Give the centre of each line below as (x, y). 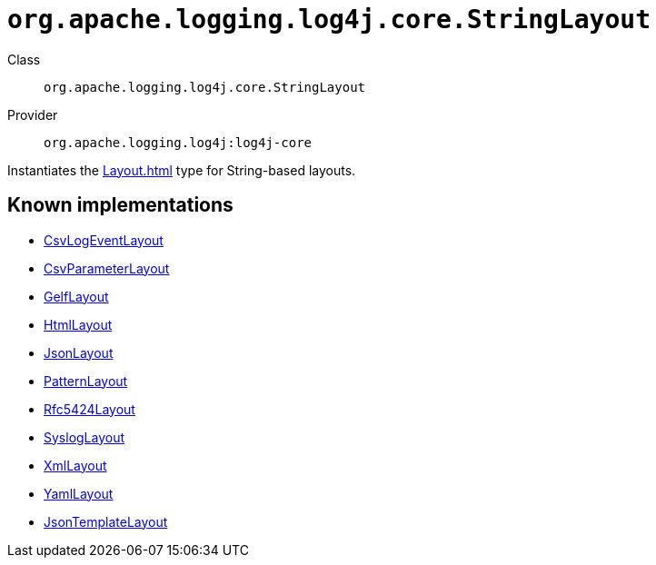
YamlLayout (79, 493)
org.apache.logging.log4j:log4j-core (178, 142)
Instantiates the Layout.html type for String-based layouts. (182, 170)
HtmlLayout (78, 324)
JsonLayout (79, 352)
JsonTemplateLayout (106, 521)
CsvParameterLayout (107, 268)
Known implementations (120, 205)
